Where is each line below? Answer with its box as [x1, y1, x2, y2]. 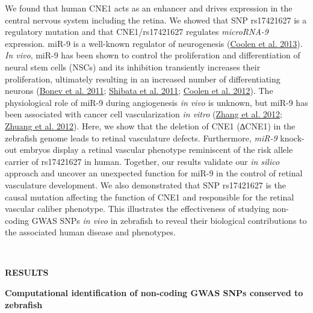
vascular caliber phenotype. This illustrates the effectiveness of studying [5, 202, 270, 215]
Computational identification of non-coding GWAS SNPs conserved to [5, 287, 303, 299]
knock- [280, 131, 305, 144]
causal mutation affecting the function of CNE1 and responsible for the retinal [5, 190, 294, 203]
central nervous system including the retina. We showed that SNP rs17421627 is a [5, 13, 307, 26]
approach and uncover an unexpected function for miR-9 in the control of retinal [5, 167, 303, 179]
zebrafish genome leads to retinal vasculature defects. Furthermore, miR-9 [5, 131, 277, 144]
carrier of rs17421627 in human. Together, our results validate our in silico [5, 155, 280, 167]
